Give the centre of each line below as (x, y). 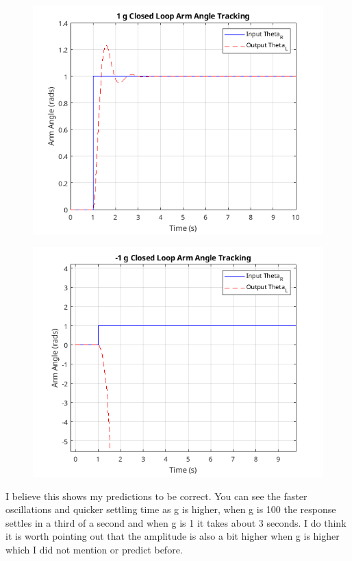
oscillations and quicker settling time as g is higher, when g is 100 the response (171, 509)
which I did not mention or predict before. (94, 550)
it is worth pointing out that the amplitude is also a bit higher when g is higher (173, 536)
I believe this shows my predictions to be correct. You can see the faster (156, 496)
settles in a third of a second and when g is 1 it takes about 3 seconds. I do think (176, 522)
